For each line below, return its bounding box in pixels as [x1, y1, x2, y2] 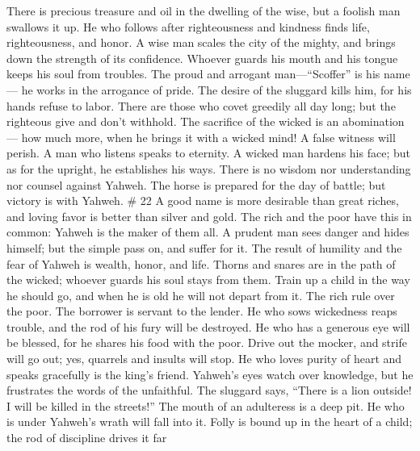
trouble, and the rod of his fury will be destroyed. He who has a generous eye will [6, 318, 410, 335]
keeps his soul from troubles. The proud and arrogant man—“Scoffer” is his [6, 65, 380, 82]
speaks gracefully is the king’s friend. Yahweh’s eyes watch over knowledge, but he [6, 365, 414, 382]
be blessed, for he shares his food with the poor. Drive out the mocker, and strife [6, 334, 407, 351]
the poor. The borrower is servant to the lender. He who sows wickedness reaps [6, 303, 397, 319]
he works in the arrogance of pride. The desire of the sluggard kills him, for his [21, 81, 412, 98]
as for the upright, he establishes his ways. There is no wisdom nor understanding [6, 160, 411, 177]
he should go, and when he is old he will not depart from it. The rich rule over [6, 286, 395, 303]
